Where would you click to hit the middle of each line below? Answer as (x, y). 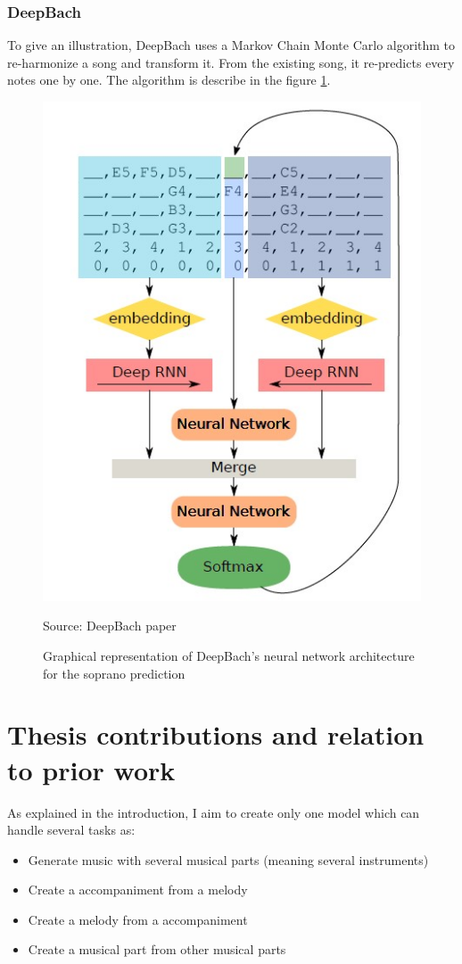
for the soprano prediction (114, 673)
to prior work (91, 769)
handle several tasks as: (71, 830)
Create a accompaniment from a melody (138, 890)
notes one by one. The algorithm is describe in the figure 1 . (169, 80)
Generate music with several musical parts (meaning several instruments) (228, 859)
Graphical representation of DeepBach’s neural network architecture (229, 656)
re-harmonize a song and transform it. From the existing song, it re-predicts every (231, 62)
